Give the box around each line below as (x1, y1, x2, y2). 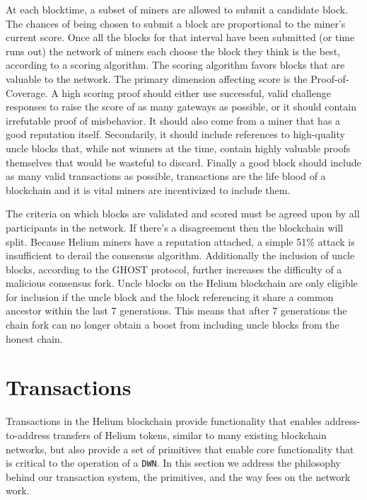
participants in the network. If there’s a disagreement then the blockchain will (6, 220, 344, 234)
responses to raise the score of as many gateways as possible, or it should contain (6, 99, 356, 114)
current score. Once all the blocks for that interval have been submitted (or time (6, 30, 355, 45)
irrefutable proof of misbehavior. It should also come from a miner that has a (6, 113, 341, 127)
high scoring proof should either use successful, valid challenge (62, 85, 331, 100)
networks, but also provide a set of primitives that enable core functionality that (6, 441, 354, 456)
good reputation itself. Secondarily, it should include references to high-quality (6, 127, 345, 142)
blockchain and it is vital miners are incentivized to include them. (6, 182, 291, 197)
